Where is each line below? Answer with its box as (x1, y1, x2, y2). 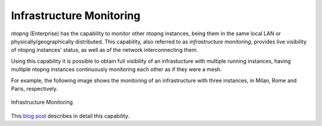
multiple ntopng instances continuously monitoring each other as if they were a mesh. (11, 66, 222, 73)
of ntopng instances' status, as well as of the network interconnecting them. (11, 47, 198, 54)
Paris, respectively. (11, 85, 58, 92)
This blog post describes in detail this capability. (11, 112, 130, 119)
